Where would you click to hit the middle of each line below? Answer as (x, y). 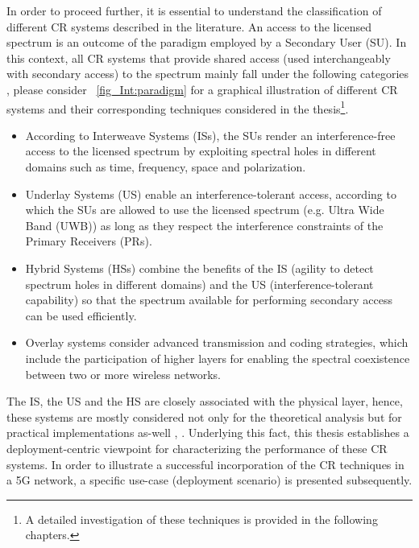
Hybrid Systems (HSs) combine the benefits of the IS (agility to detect (199, 268)
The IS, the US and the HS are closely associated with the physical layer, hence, (205, 401)
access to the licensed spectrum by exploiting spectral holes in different (201, 151)
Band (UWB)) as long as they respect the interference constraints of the (204, 225)
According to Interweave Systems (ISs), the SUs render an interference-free (210, 135)
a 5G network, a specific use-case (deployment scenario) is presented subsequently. (209, 480)
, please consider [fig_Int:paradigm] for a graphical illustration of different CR (202, 89)
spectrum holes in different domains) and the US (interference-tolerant (199, 284)
